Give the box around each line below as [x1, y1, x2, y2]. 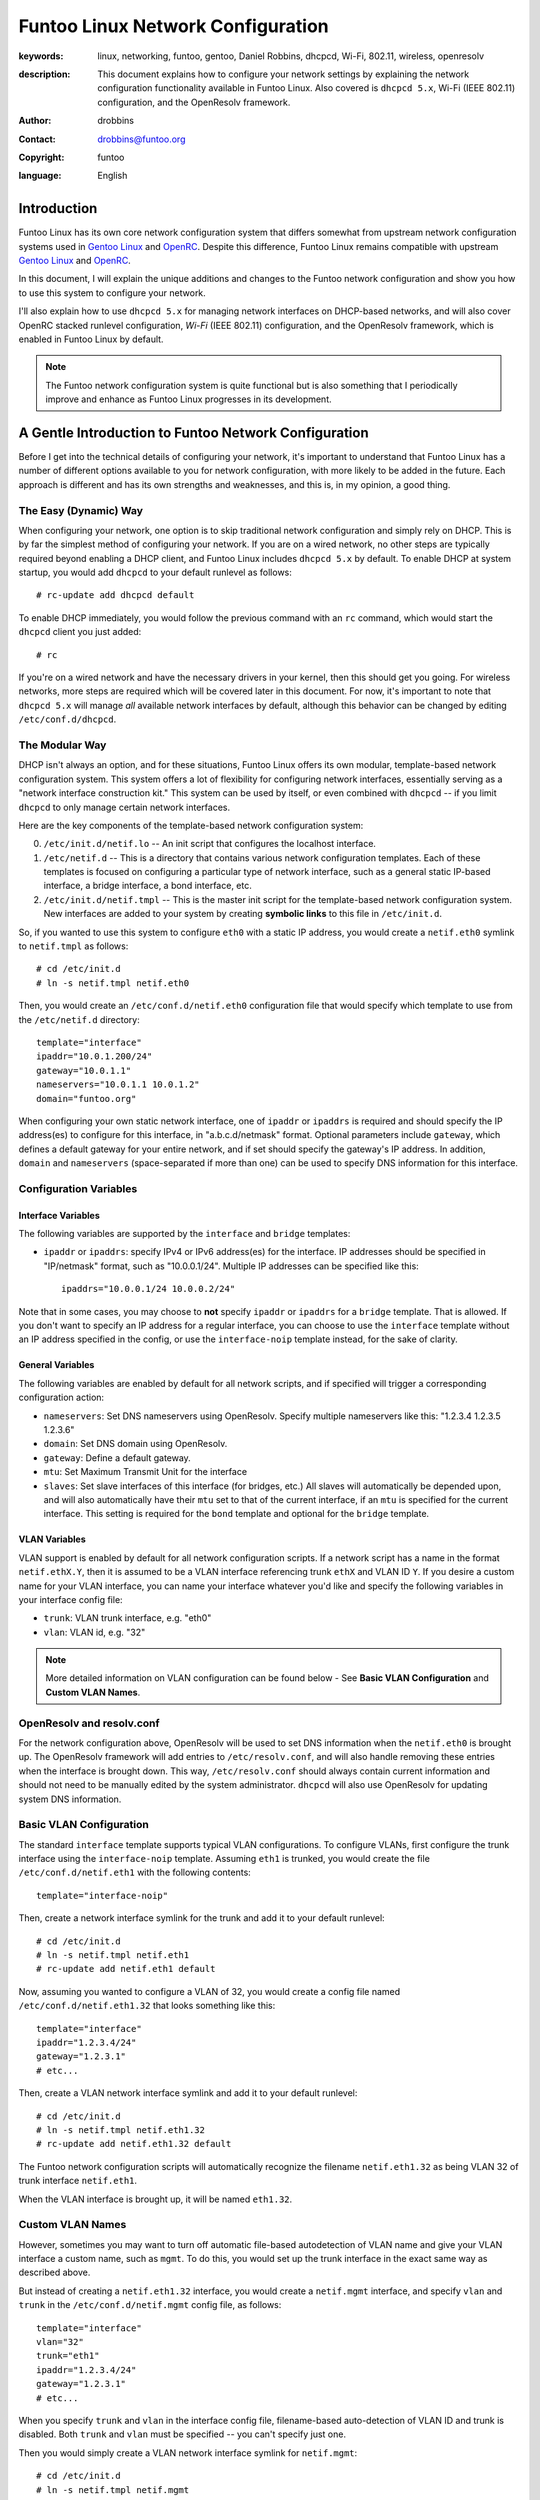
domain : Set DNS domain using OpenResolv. [43, 1438, 228, 1450]
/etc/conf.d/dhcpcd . [18, 713, 117, 725]
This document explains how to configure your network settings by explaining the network [97, 68, 470, 80]
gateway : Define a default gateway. [43, 1451, 192, 1464]
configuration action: [18, 1391, 105, 1404]
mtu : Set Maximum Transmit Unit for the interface [43, 1466, 248, 1478]
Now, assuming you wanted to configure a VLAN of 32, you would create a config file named [18, 1985, 401, 1997]
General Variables [18, 1359, 95, 1371]
